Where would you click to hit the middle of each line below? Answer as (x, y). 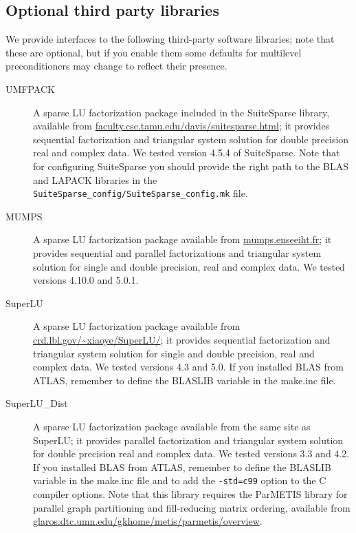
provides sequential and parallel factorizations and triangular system (177, 252)
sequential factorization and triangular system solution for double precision (191, 139)
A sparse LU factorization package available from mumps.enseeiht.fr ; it (182, 239)
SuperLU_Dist (37, 403)
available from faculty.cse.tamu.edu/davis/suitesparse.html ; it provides (181, 126)
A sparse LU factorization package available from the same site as (172, 426)
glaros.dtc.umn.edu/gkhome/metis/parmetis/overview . (148, 521)
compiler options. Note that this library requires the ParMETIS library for (190, 493)
